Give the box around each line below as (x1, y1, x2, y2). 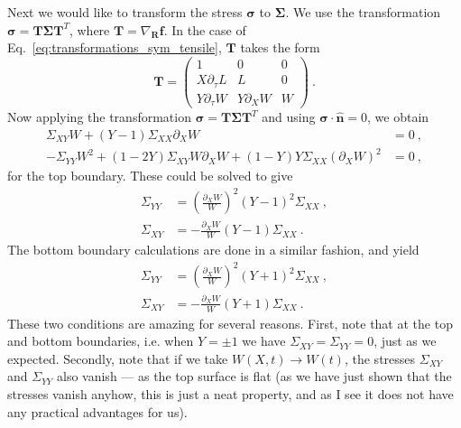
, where (69, 20, 110, 39)
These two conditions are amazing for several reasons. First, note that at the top (7, 313, 453, 332)
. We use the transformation (285, 3, 441, 21)
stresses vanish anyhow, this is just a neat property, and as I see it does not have (7, 384, 454, 403)
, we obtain (367, 107, 429, 126)
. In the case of (163, 20, 246, 39)
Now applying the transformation (7, 107, 191, 126)
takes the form (240, 38, 320, 57)
